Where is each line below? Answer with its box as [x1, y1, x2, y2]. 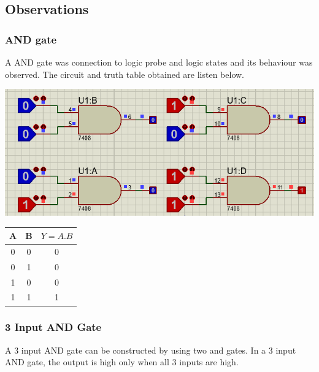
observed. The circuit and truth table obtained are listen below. [5, 67, 244, 80]
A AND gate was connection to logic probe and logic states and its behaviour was [5, 56, 313, 68]
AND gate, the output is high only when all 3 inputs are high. [5, 355, 239, 368]
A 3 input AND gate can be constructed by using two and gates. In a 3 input [5, 343, 296, 356]
